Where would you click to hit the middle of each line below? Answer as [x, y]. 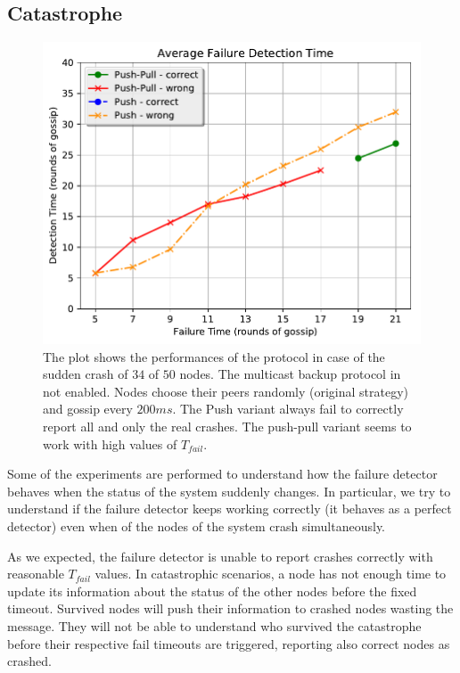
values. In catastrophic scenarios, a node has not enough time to [271, 574]
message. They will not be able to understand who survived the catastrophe [214, 625]
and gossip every [88, 409]
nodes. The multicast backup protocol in [290, 374]
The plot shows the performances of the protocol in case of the [214, 356]
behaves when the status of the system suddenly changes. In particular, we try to [229, 491]
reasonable [36, 574]
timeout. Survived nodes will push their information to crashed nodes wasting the [230, 608]
